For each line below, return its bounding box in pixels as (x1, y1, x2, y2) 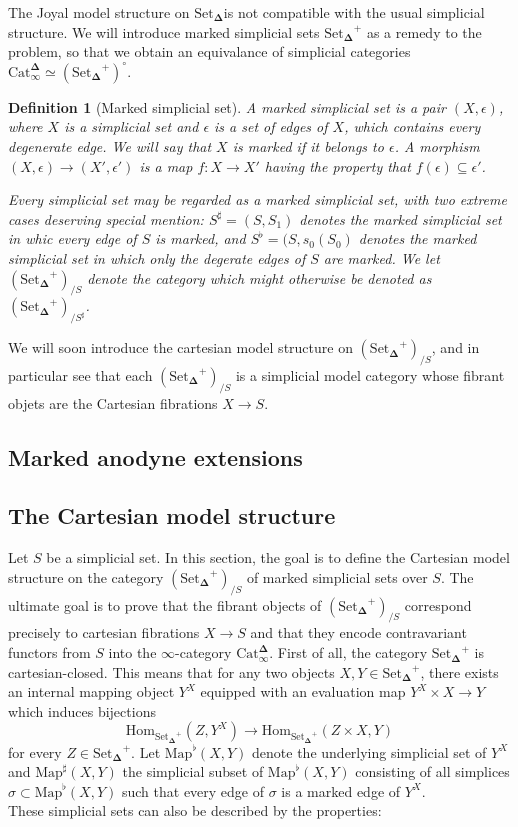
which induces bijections (8, 700, 156, 721)
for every (8, 741, 62, 762)
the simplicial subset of (122, 761, 264, 782)
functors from (8, 642, 91, 663)
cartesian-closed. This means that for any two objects (8, 661, 335, 682)
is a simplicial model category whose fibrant (235, 364, 505, 385)
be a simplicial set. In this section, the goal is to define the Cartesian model (46, 547, 510, 568)
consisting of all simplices (355, 761, 510, 782)
